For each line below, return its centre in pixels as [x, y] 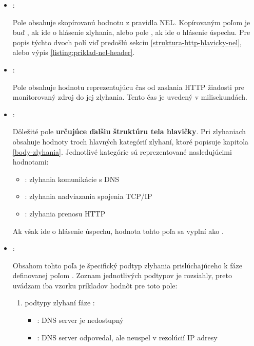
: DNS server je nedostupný [80, 320]
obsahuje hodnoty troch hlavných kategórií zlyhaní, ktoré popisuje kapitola [131, 141]
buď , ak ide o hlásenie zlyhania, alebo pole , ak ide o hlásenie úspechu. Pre [131, 32]
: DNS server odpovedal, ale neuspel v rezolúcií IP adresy [127, 337]
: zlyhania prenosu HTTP [65, 213]
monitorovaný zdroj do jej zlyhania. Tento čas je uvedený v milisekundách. [130, 97]
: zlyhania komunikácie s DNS [72, 179]
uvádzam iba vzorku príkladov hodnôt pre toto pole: [95, 285]
